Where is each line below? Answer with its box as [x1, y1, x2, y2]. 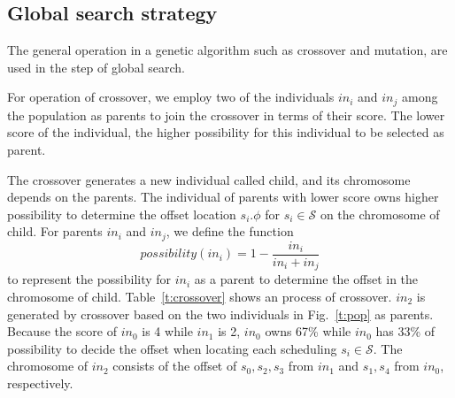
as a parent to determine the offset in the [194, 270, 419, 288]
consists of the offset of [112, 356, 237, 375]
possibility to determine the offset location [7, 204, 236, 223]
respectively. [7, 373, 73, 392]
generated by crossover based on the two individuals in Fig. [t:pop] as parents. [7, 304, 434, 323]
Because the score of [7, 322, 118, 341]
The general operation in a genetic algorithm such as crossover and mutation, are [7, 41, 448, 59]
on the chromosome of [320, 204, 440, 223]
